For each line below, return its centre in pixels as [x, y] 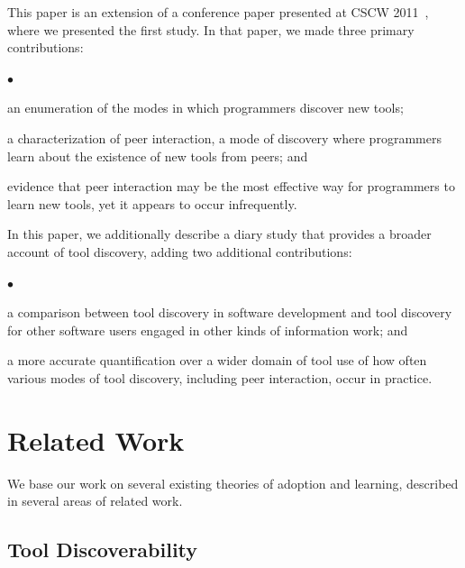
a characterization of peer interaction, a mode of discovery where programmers [224, 137]
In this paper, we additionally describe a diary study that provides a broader [219, 234]
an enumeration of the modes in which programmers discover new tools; [205, 108]
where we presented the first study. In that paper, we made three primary [211, 29]
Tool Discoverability [103, 550]
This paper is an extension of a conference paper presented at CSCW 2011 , [218, 12]
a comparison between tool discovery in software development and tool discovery [230, 312]
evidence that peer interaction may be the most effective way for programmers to [231, 186]
